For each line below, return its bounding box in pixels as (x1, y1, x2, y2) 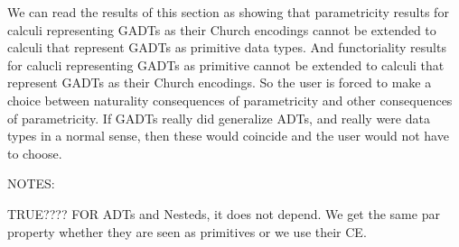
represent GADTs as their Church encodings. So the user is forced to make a (7, 73, 432, 92)
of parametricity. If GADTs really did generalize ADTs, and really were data (7, 108, 430, 127)
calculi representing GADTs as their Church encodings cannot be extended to (7, 20, 436, 39)
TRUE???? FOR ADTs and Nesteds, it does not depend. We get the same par (7, 204, 440, 223)
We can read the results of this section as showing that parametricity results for (7, 3, 449, 21)
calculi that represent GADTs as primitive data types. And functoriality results (7, 38, 446, 57)
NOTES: (7, 174, 55, 193)
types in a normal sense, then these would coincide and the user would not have (7, 126, 449, 145)
